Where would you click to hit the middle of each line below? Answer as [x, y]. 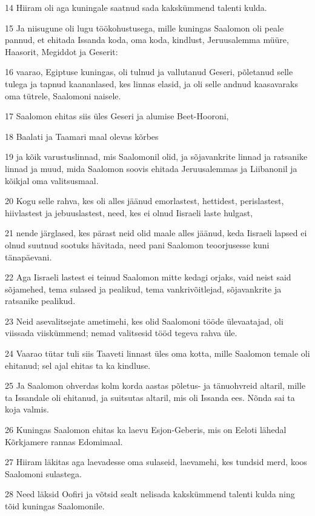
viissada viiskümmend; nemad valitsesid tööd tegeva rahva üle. [121, 333]
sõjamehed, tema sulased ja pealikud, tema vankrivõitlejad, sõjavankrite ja [143, 289]
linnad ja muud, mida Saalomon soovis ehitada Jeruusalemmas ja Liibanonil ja [151, 168]
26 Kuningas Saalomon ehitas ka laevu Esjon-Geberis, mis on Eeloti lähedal [146, 430]
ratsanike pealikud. [40, 301]
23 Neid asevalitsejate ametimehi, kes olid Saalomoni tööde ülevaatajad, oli [144, 321]
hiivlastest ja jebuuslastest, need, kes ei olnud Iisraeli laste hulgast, [129, 212]
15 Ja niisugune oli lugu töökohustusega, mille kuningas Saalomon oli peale [144, 28]
